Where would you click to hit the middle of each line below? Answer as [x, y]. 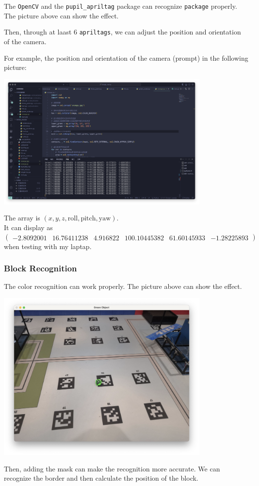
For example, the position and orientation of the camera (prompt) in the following [126, 58]
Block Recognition [40, 268]
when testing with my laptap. [48, 246]
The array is [22, 218]
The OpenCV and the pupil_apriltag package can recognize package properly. [121, 6]
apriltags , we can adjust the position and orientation [160, 32]
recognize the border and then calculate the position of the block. [101, 478]
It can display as [28, 227]
